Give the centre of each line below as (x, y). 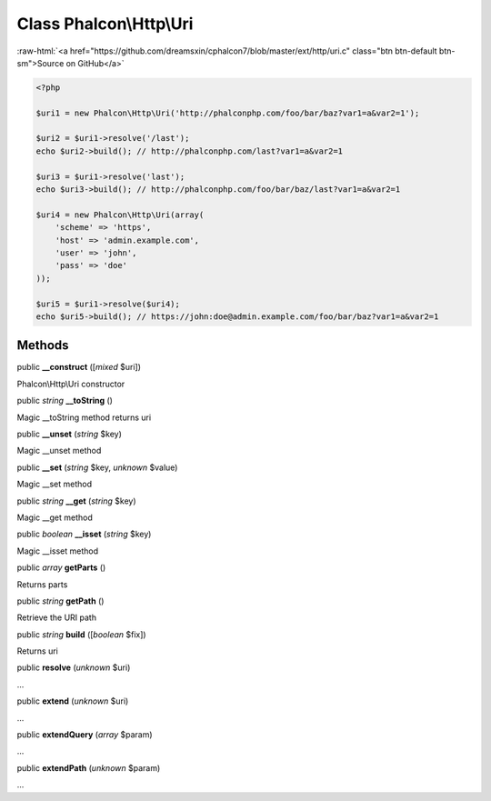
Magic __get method (55, 517)
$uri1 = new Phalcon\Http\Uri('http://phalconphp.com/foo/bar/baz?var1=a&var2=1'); (228, 113)
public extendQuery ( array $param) (85, 735)
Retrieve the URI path (57, 617)
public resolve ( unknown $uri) (74, 667)
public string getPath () (60, 601)
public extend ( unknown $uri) (73, 701)
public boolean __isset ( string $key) (84, 534)
